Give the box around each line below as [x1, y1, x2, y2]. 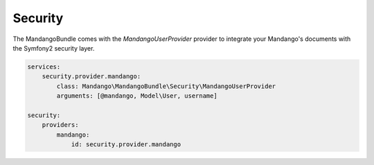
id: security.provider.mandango [71, 141, 181, 148]
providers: [42, 121, 79, 129]
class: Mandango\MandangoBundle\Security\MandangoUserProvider [56, 82, 276, 90]
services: [27, 62, 61, 71]
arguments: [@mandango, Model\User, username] [56, 92, 217, 100]
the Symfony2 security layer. [12, 44, 95, 52]
